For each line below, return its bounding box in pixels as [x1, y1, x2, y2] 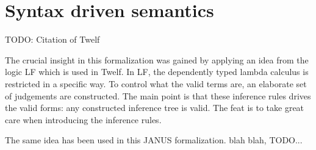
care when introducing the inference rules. [5, 113, 162, 126]
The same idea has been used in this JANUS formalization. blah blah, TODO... [5, 134, 303, 146]
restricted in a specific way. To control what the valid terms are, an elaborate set [5, 77, 307, 90]
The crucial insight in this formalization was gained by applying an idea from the [5, 53, 309, 66]
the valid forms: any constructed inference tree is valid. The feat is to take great [5, 101, 304, 114]
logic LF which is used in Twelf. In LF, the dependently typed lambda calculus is [5, 65, 309, 78]
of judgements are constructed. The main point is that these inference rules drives [5, 89, 311, 102]
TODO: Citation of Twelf [5, 33, 100, 46]
